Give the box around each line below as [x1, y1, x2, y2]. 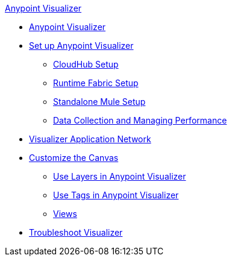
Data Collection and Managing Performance [53, 115, 227, 125]
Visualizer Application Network [29, 134, 151, 144]
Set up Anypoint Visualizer [29, 40, 134, 51]
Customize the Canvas [29, 153, 119, 163]
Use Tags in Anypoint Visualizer [53, 190, 179, 200]
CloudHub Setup [53, 59, 119, 69]
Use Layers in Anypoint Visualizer [53, 171, 186, 181]
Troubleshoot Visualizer [29, 227, 123, 237]
